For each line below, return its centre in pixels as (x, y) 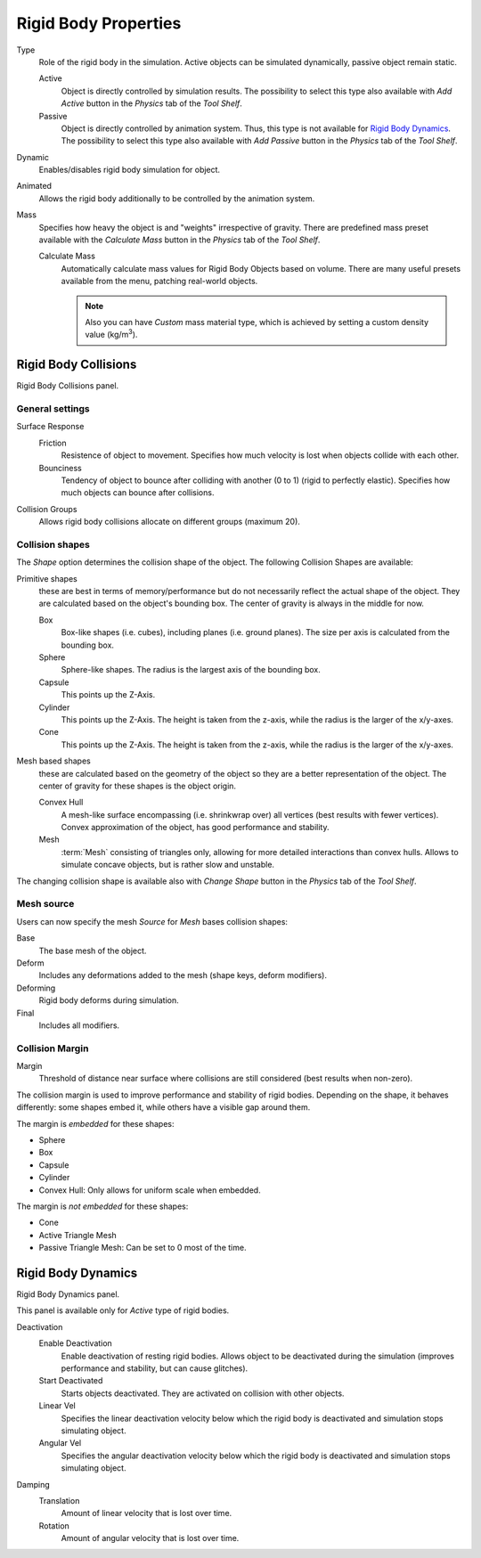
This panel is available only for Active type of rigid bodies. (123, 1310)
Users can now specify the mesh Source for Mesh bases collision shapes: (152, 921)
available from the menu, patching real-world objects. (159, 281)
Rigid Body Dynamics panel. (68, 1294)
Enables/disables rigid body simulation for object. (130, 170)
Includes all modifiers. (79, 1025)
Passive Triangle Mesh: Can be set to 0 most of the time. (143, 1248)
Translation (59, 1500)
